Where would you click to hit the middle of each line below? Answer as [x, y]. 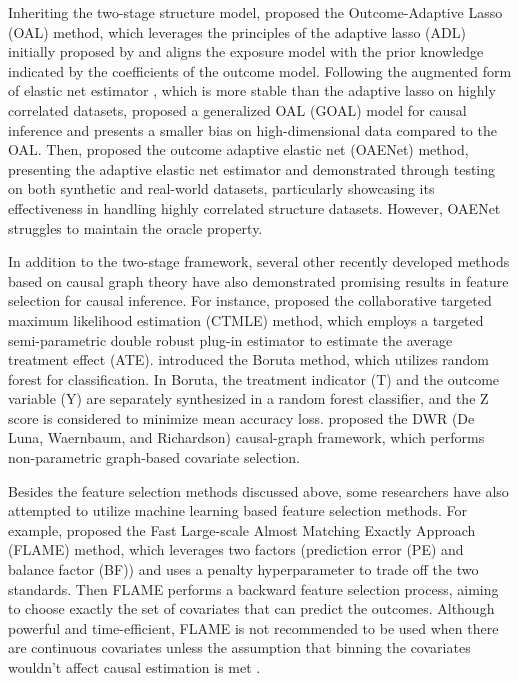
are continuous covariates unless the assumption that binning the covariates [239, 647]
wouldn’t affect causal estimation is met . [134, 667]
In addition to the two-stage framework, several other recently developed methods [259, 261]
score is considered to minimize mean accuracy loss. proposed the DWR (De [241, 417]
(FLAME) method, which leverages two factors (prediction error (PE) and [236, 549]
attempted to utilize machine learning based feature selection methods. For [238, 510]
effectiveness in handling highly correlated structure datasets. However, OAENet [254, 207]
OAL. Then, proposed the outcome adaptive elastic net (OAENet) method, [238, 149]
